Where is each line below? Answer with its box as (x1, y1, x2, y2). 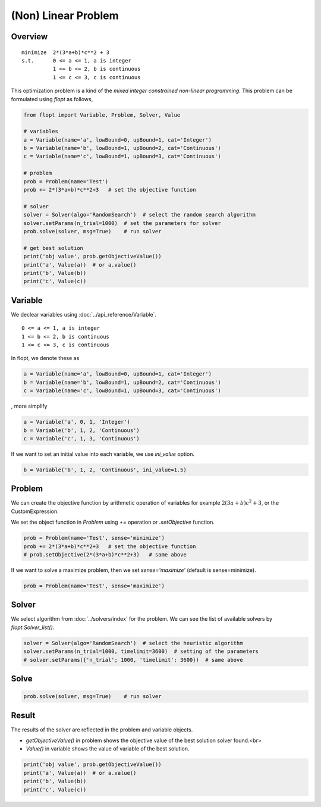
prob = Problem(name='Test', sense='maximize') (23, 582, 165, 589)
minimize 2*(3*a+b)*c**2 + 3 (21, 49, 110, 56)
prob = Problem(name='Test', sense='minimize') (23, 534, 165, 542)
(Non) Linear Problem (11, 9, 119, 22)
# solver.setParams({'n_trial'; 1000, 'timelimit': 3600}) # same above (23, 656, 243, 663)
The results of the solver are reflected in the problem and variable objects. (11, 726, 193, 733)
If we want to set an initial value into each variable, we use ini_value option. (11, 450, 195, 458)
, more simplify (11, 402, 48, 410)
